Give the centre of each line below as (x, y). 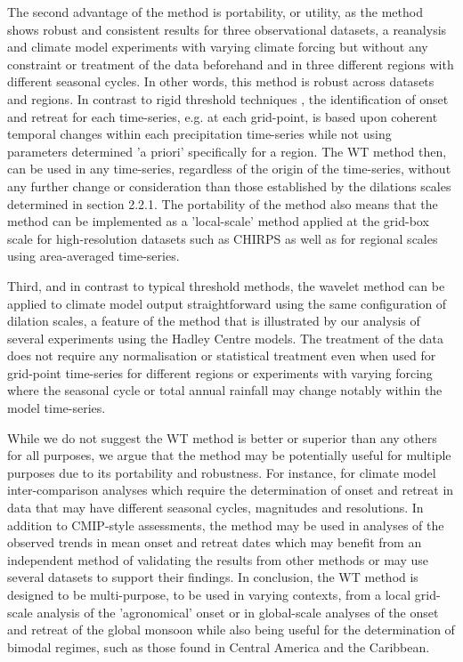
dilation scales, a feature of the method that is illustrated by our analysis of (214, 321)
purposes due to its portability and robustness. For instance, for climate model (222, 472)
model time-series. (57, 408)
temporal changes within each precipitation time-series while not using (199, 134)
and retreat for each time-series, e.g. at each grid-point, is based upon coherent (223, 116)
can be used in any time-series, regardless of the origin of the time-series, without (229, 169)
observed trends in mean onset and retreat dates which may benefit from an (215, 542)
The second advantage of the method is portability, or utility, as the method (215, 12)
